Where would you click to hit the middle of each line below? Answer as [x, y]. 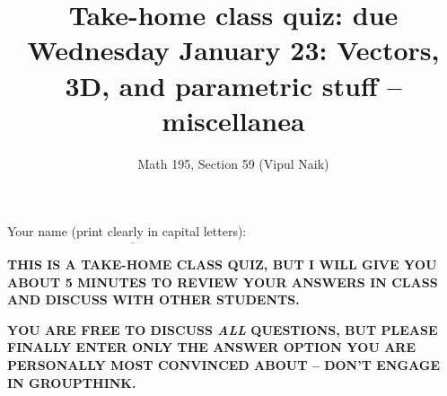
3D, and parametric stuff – [233, 85]
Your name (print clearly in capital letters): [127, 231]
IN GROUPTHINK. [72, 382]
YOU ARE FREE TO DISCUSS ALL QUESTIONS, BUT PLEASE [223, 329]
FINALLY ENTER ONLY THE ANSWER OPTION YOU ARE [211, 347]
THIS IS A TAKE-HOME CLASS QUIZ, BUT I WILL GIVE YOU [222, 264]
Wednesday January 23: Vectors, [233, 50]
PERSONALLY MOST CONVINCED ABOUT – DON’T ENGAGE [224, 365]
